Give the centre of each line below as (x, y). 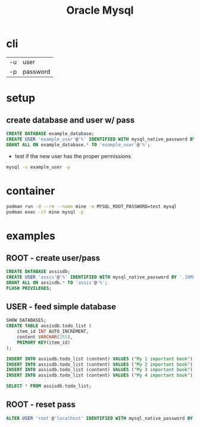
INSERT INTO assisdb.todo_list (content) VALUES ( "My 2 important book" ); (101, 364)
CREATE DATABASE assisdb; (38, 272)
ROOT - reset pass (41, 405)
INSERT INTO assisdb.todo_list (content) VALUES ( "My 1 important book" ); (101, 359)
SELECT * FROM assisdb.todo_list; (49, 386)
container (31, 191)
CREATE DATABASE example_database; (50, 134)
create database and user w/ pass (71, 120)
